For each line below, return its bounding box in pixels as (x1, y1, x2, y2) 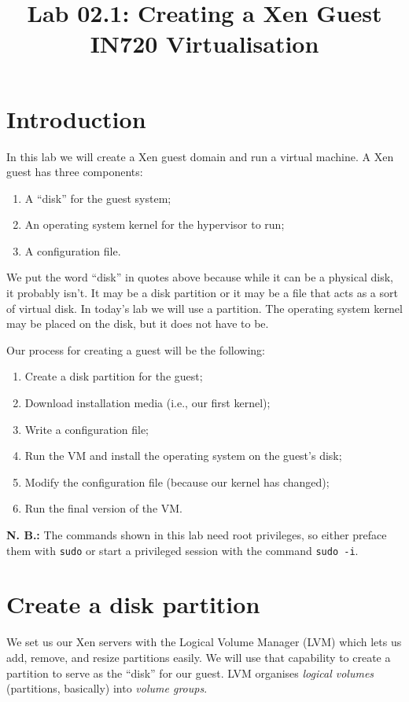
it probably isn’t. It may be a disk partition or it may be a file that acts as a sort (6, 285, 398, 301)
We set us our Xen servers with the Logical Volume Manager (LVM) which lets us (6, 634, 402, 650)
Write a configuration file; (24, 421, 149, 437)
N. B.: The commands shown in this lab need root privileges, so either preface (6, 527, 387, 542)
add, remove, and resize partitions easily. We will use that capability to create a (6, 649, 391, 665)
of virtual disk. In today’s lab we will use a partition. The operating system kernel (6, 300, 403, 316)
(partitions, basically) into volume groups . (6, 680, 208, 696)
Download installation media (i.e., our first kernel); (24, 395, 271, 411)
